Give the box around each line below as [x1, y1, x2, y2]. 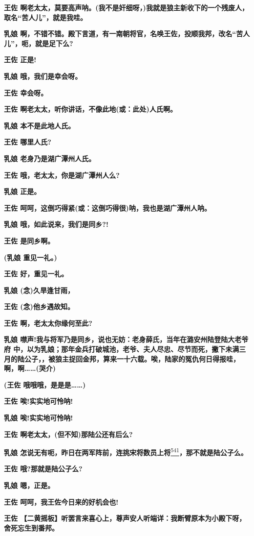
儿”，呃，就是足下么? [4, 38, 73, 48]
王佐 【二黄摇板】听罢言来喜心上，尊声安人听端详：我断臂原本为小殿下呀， [4, 513, 246, 523]
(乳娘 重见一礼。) [4, 252, 57, 262]
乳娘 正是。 [4, 186, 41, 196]
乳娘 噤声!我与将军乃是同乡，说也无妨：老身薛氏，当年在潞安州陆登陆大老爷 [4, 334, 249, 344]
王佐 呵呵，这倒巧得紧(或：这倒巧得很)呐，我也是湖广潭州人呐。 [4, 202, 211, 213]
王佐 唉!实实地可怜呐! [4, 396, 73, 406]
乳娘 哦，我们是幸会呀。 [4, 71, 82, 81]
